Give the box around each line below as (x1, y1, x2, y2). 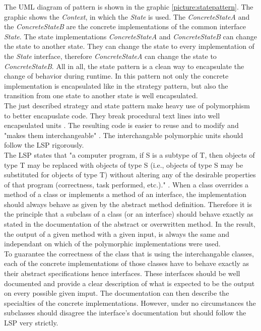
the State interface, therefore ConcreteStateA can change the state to (4, 50, 217, 61)
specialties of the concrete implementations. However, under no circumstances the (4, 297, 256, 308)
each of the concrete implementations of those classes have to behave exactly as (4, 258, 249, 269)
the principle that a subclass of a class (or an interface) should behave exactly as (4, 209, 253, 219)
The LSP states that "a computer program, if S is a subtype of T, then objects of (4, 149, 255, 160)
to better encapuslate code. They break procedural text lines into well (4, 110, 220, 120)
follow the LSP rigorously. (4, 140, 84, 150)
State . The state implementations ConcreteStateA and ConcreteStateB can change (4, 31, 257, 41)
